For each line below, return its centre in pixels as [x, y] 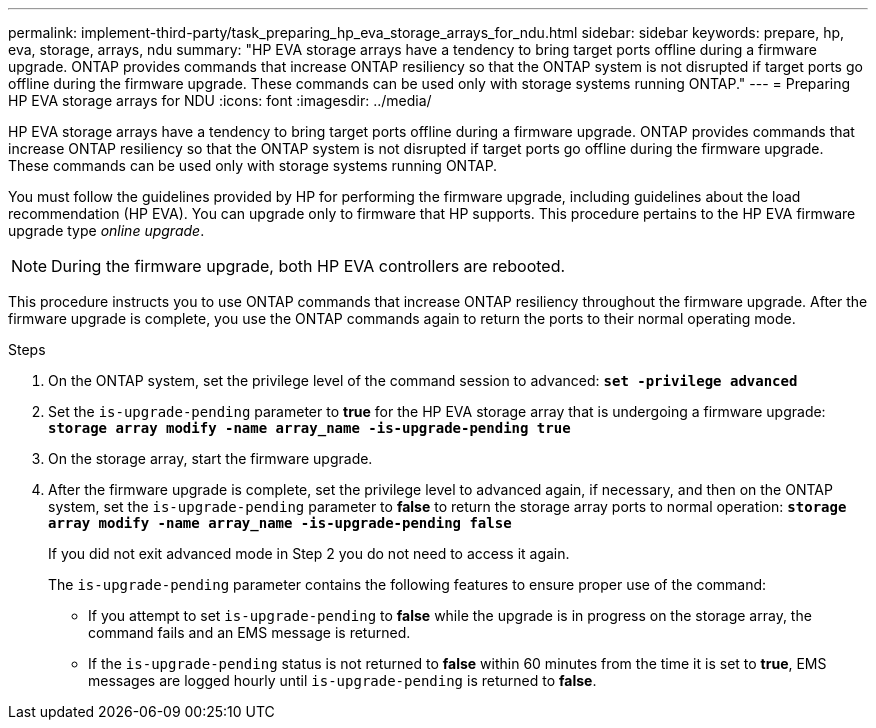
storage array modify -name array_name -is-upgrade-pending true [309, 428]
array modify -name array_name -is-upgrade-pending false [280, 523]
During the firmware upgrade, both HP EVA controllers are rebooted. [308, 266]
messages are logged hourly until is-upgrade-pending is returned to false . [342, 680]
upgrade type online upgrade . [106, 230]
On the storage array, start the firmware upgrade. [210, 458]
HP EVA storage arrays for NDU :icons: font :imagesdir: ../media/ [220, 100]
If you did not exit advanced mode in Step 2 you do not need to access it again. [309, 553]
